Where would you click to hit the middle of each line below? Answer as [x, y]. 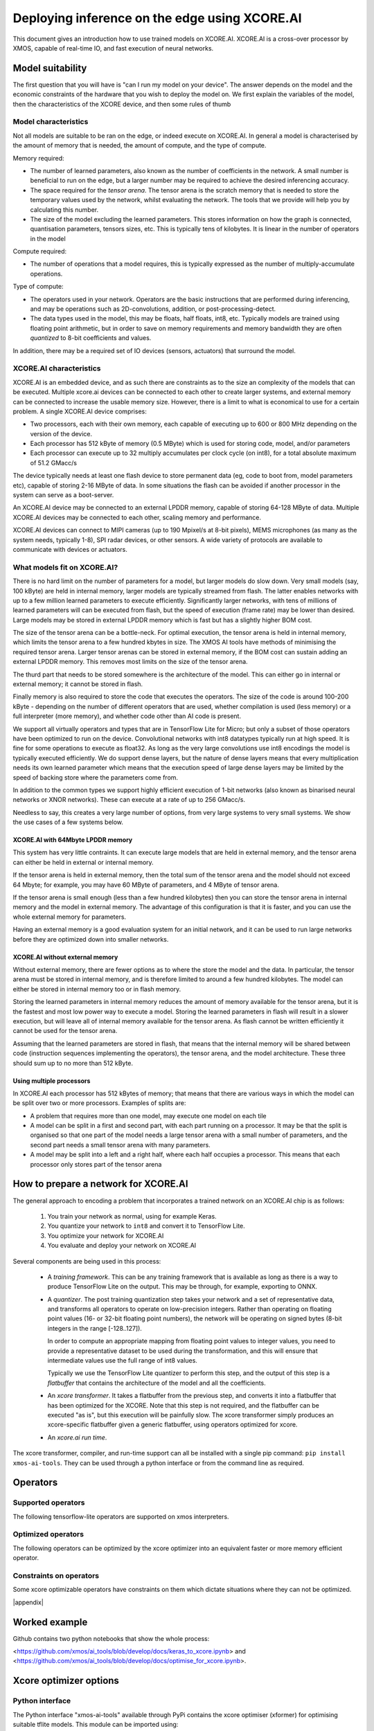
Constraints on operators [56, 1575]
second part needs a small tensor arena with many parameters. [120, 1145]
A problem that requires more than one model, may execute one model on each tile [148, 1115]
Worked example [50, 1622]
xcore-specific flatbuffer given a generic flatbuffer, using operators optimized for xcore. [172, 1425]
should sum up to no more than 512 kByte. [73, 1063]
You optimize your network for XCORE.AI [106, 1235]
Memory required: [39, 158]
